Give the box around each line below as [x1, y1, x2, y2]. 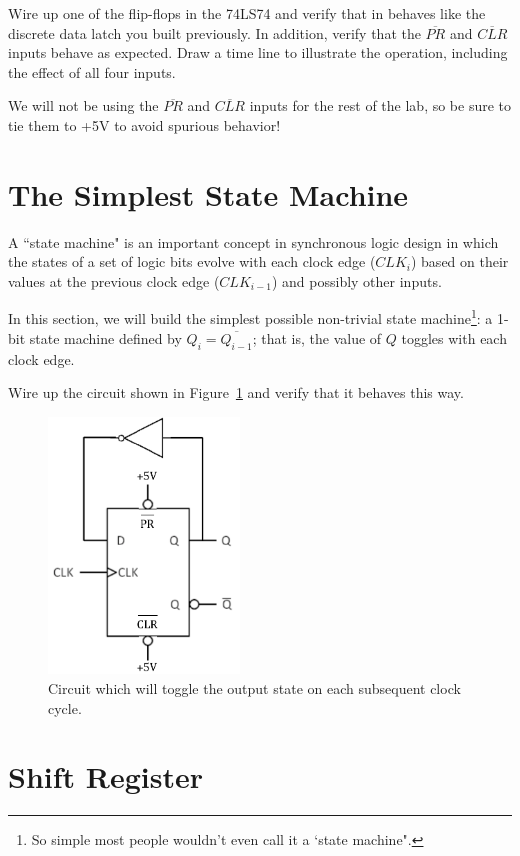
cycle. [48, 697, 82, 718]
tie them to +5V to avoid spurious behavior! [8, 114, 281, 135]
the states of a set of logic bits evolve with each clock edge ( [8, 251, 376, 272]
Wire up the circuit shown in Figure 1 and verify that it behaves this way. [8, 382, 464, 403]
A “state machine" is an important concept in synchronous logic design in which [8, 231, 499, 252]
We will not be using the [8, 95, 159, 116]
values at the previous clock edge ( [8, 270, 220, 291]
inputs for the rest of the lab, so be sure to [249, 95, 512, 116]
